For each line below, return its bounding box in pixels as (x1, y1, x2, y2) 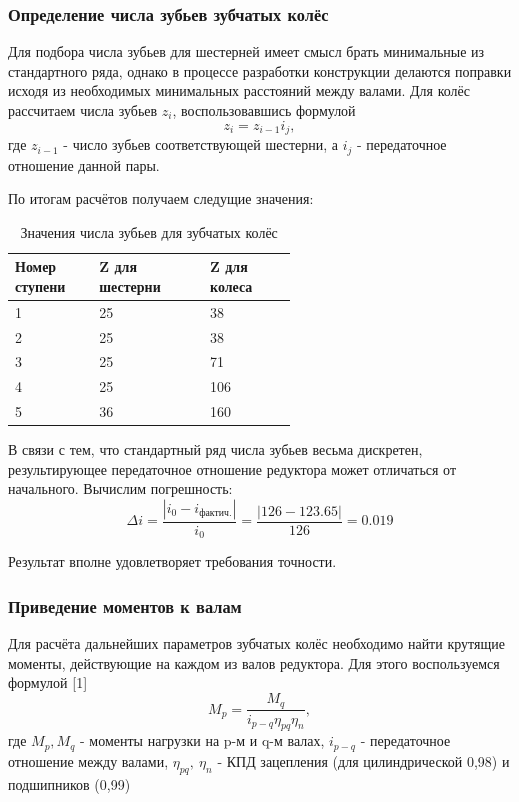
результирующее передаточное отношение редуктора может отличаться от (8, 458, 457, 479)
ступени (15, 275, 66, 296)
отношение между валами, (8, 750, 169, 771)
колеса (210, 275, 253, 296)
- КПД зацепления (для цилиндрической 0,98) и (217, 750, 510, 771)
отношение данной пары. (8, 154, 160, 175)
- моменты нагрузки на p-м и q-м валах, (80, 730, 325, 751)
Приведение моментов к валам (8, 593, 242, 618)
